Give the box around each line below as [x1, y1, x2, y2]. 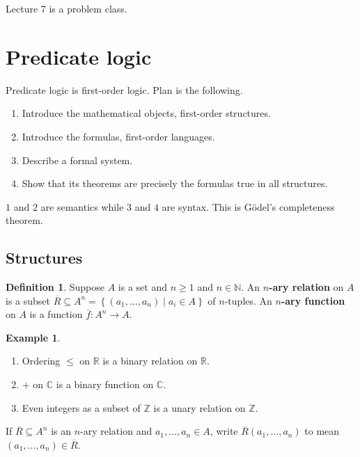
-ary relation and [80, 424, 152, 438]
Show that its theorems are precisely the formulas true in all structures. [22, 176, 328, 191]
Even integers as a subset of [22, 400, 141, 415]
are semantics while [40, 199, 124, 214]
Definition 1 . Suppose [6, 280, 105, 294]
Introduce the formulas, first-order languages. [22, 129, 215, 143]
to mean [304, 424, 340, 438]
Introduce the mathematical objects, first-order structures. [22, 106, 271, 120]
